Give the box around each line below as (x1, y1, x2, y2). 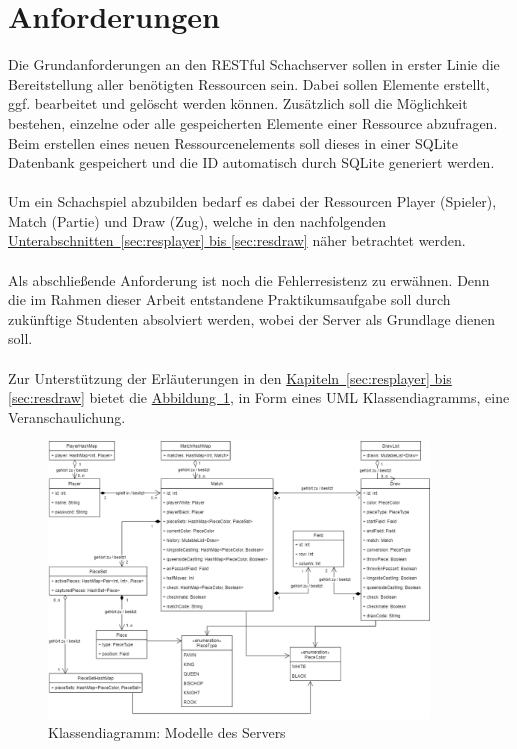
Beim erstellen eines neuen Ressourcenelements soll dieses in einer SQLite (8, 132, 459, 153)
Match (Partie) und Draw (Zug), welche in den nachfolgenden (8, 210, 387, 231)
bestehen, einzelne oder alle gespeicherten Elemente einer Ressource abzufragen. (8, 112, 498, 133)
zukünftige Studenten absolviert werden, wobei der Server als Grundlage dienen (8, 308, 496, 329)
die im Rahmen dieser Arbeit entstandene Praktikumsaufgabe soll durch (8, 289, 451, 310)
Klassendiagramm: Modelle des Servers (48, 722, 286, 743)
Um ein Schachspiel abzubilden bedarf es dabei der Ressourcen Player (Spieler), (8, 191, 497, 212)
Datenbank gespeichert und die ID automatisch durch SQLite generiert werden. (8, 152, 495, 173)
